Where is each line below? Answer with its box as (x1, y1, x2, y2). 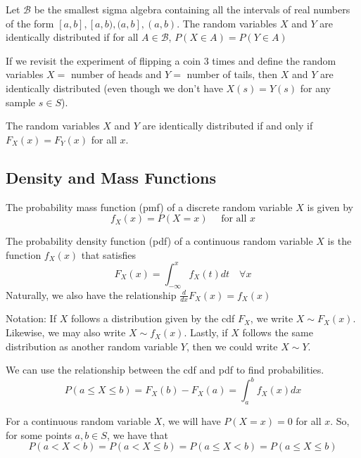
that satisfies (81, 247, 137, 262)
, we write (250, 311, 293, 326)
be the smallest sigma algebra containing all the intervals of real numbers (34, 2, 350, 16)
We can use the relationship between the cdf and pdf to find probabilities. (6, 362, 324, 377)
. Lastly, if (184, 325, 228, 340)
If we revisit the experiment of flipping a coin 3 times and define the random (6, 53, 336, 68)
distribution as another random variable (6, 338, 178, 353)
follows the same (242, 325, 313, 340)
